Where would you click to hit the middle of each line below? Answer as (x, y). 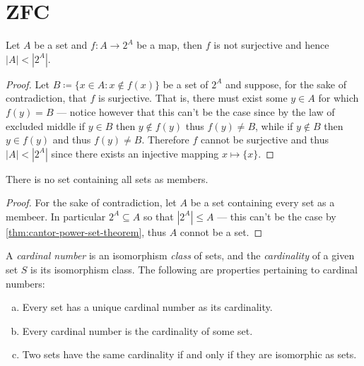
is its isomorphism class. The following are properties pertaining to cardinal (194, 270)
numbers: (25, 283)
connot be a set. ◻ (221, 231)
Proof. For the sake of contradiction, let (91, 202)
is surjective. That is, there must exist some (193, 98)
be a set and (61, 45)
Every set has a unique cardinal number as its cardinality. (147, 307)
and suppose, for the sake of (286, 84)
